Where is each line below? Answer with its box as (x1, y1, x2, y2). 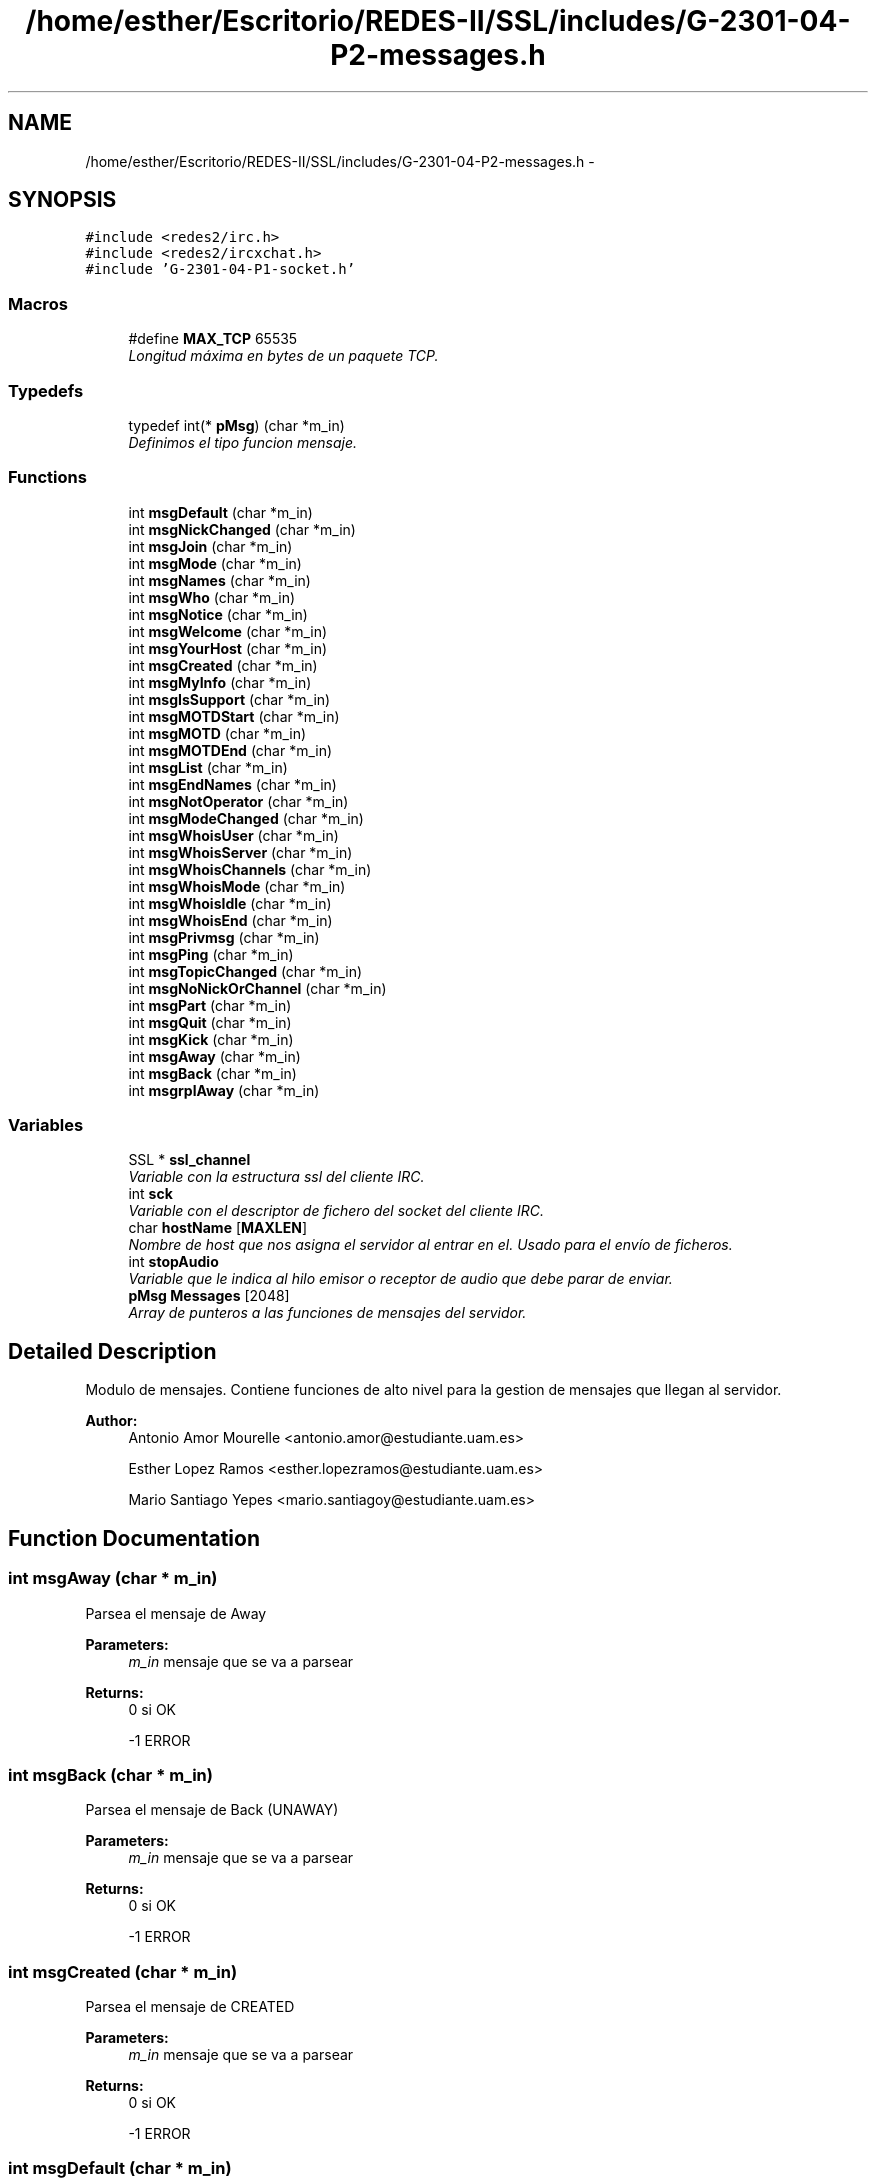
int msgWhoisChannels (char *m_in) (128, 860, 372, 878)
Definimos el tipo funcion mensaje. (128, 433, 357, 451)
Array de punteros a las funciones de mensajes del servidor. (128, 1304, 527, 1322)
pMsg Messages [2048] (128, 1287, 290, 1305)
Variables (8, 1115, 84, 1136)
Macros (8, 293, 68, 314)
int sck (128, 1185, 173, 1203)
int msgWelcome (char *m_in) (128, 622, 328, 640)
